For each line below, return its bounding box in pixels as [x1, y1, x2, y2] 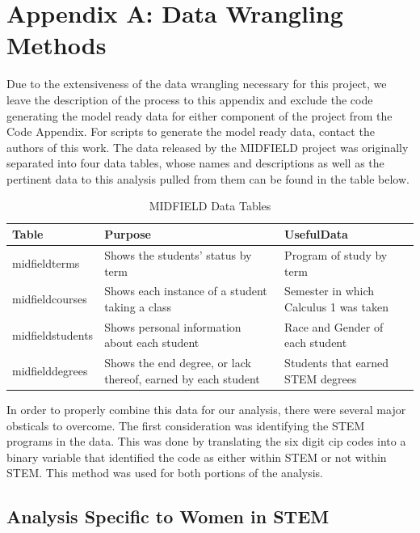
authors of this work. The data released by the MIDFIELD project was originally [6, 138, 409, 155]
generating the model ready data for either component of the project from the [6, 107, 393, 124]
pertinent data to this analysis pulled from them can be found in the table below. [6, 170, 409, 187]
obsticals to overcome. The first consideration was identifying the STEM [6, 417, 365, 434]
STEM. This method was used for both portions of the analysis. [6, 464, 323, 481]
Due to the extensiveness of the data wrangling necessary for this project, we [6, 75, 387, 92]
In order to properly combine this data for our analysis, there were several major [6, 400, 406, 417]
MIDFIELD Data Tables [149, 197, 271, 214]
